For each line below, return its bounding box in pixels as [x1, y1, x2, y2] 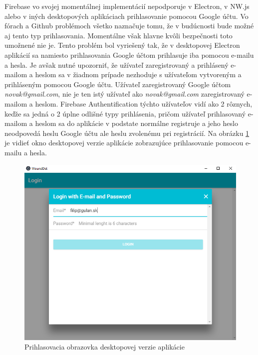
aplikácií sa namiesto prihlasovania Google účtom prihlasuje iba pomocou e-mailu [4, 49, 254, 60]
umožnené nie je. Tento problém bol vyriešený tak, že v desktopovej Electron [4, 40, 240, 50]
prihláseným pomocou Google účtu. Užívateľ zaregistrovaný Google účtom [4, 79, 231, 89]
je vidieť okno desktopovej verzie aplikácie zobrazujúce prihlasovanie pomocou [4, 137, 244, 148]
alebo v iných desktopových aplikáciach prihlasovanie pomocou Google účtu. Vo [4, 10, 249, 21]
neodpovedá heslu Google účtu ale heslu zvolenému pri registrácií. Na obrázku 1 [4, 127, 250, 138]
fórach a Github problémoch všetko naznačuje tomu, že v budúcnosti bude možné [4, 20, 254, 31]
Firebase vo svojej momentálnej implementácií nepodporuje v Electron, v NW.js [4, 1, 250, 11]
